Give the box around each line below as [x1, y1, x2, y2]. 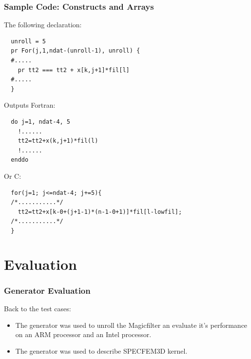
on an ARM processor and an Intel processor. [15, 329, 152, 340]
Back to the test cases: [4, 303, 71, 314]
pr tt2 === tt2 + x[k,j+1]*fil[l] [18, 66, 130, 74]
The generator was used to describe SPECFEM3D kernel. [15, 345, 188, 356]
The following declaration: [4, 19, 82, 30]
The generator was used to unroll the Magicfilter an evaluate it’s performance [15, 320, 248, 330]
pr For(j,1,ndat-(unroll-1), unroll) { [11, 47, 140, 55]
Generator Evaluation [4, 284, 91, 296]
